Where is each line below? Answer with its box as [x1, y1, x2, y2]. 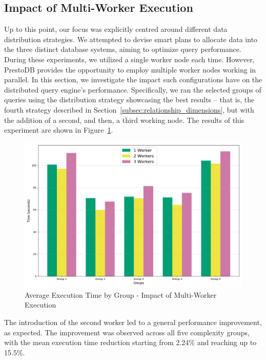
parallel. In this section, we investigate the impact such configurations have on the [4, 74, 262, 85]
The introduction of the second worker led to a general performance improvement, [4, 316, 262, 327]
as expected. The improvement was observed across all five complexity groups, [4, 327, 250, 337]
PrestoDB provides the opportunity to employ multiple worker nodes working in [4, 64, 256, 75]
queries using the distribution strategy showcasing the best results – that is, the [4, 94, 255, 105]
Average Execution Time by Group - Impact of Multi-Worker [25, 289, 217, 300]
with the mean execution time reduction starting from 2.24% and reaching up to [4, 337, 257, 348]
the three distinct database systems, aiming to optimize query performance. [4, 44, 241, 55]
